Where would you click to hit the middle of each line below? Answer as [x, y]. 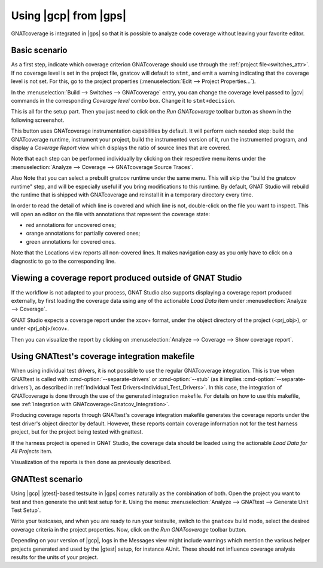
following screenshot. [38, 120]
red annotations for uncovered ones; [71, 225]
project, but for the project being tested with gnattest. [77, 432]
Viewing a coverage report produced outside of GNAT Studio [127, 278]
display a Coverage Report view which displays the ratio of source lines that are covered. [121, 148]
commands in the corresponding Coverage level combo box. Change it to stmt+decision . [123, 101]
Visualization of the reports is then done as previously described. [91, 462]
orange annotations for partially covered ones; [83, 234]
